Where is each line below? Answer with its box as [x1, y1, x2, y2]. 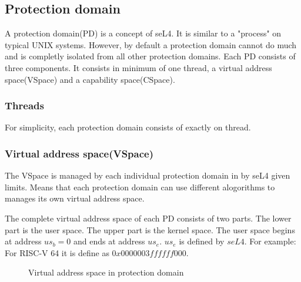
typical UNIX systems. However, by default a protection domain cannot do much [5, 38, 297, 51]
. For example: [244, 235, 296, 247]
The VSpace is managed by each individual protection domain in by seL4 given [5, 169, 290, 182]
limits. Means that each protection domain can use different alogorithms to [5, 180, 275, 193]
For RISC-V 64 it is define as [5, 246, 109, 258]
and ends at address [73, 235, 145, 247]
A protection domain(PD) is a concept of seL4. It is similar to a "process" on [5, 27, 282, 39]
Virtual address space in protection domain [28, 266, 184, 278]
